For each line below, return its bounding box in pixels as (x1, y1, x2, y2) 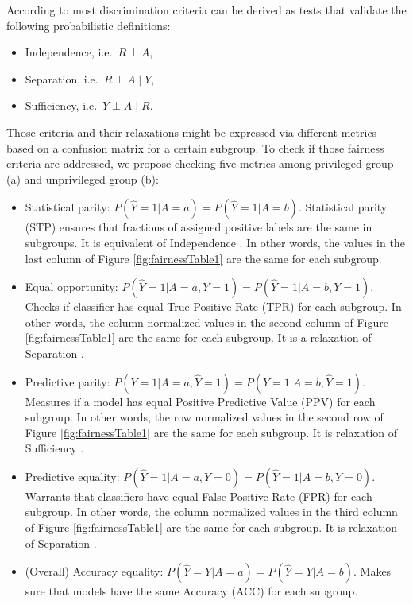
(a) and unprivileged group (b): (6, 170, 159, 187)
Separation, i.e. (25, 70, 98, 87)
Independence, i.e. (25, 44, 113, 60)
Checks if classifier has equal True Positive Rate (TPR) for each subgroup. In (25, 298, 402, 315)
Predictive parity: (25, 373, 110, 390)
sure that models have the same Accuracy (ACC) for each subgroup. (25, 583, 358, 599)
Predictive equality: (25, 467, 120, 484)
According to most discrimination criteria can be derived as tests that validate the (6, 2, 407, 17)
